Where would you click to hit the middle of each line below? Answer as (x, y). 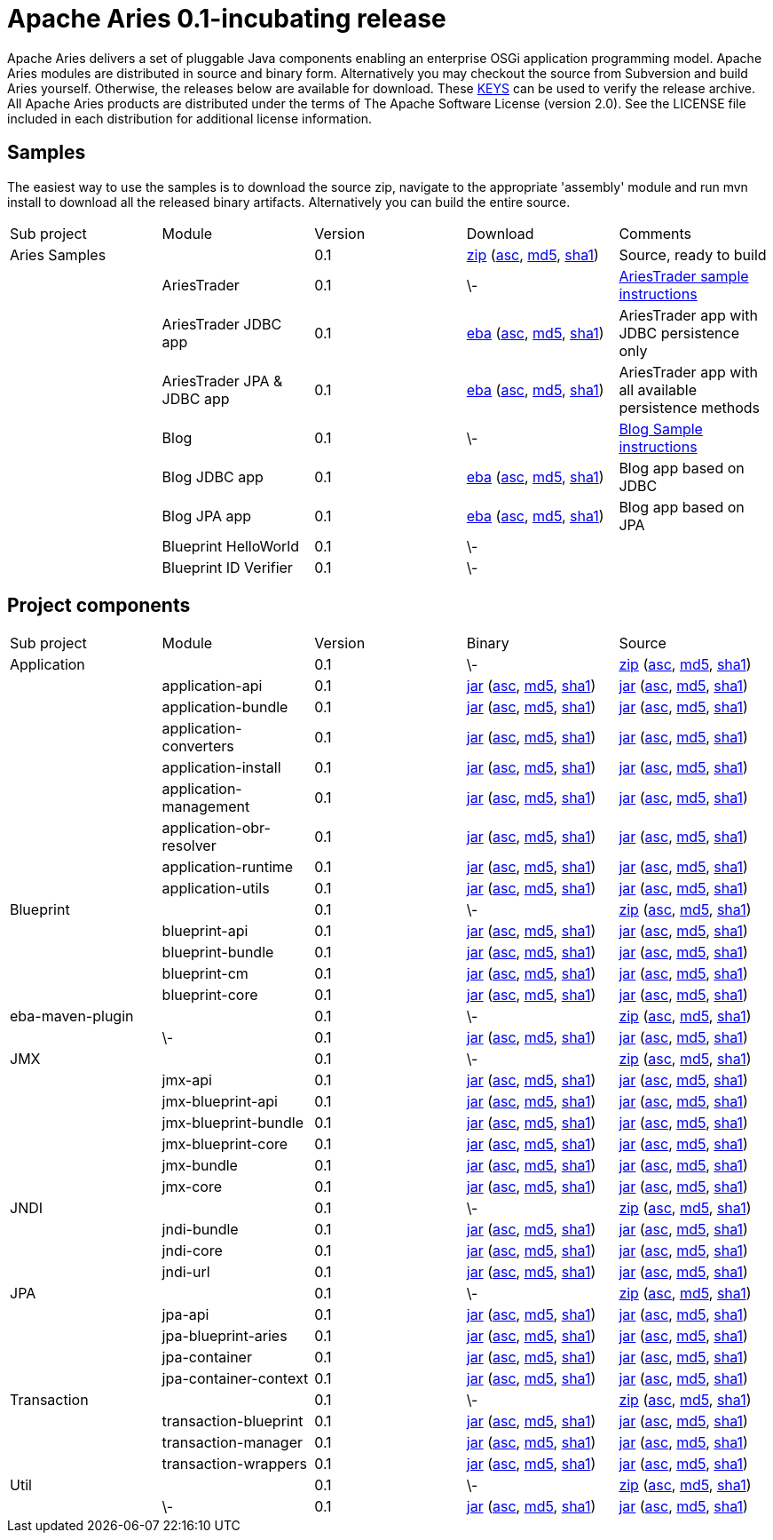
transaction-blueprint (233, 1421)
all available (658, 389)
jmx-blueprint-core (225, 1144)
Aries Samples (58, 254)
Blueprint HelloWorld (231, 546)
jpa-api (185, 1315)
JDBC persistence (679, 333)
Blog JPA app (207, 516)
